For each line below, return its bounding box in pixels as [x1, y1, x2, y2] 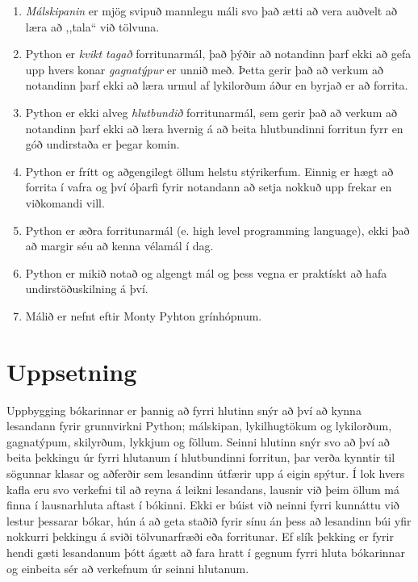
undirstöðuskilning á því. [25, 280, 148, 297]
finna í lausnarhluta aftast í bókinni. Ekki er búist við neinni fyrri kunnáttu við [6, 496, 399, 513]
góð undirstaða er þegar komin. [25, 136, 180, 153]
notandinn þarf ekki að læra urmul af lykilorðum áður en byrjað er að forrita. [25, 77, 408, 94]
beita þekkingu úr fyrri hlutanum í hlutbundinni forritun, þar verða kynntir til [6, 449, 395, 466]
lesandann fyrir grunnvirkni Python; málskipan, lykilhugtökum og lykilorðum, [6, 417, 392, 434]
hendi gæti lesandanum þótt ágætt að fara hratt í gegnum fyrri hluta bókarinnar [6, 543, 405, 560]
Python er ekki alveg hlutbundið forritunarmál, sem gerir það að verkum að [25, 103, 397, 120]
